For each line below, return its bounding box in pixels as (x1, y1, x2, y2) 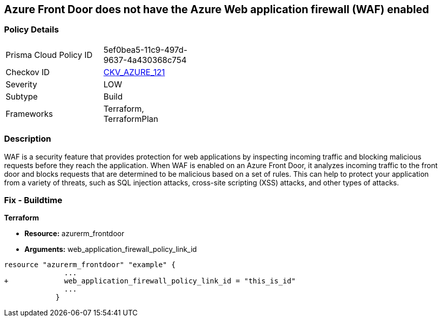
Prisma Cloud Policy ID (6, 49, 93, 60)
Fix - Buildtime (4, 195, 63, 205)
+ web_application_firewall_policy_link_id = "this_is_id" (4, 277, 296, 285)
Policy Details (4, 24, 59, 35)
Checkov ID (6, 67, 50, 77)
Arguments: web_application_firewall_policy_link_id (24, 245, 197, 254)
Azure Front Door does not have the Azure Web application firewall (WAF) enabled (4, 3, 429, 16)
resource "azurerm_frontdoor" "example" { (4, 261, 176, 269)
